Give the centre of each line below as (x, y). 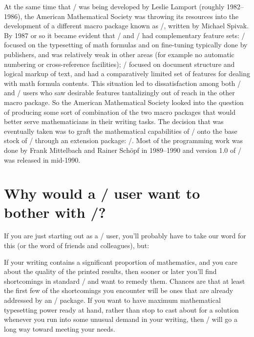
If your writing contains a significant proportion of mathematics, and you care (121, 262)
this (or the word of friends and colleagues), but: (77, 245)
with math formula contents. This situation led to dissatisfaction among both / (123, 83)
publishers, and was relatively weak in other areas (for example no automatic (119, 54)
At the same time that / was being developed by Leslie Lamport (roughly (114, 6)
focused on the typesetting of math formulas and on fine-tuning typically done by (126, 45)
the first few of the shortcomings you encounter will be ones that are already (119, 290)
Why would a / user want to (102, 193)
